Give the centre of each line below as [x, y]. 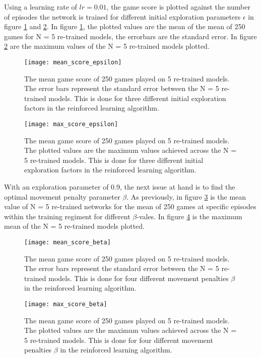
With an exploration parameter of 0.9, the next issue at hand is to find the [120, 187]
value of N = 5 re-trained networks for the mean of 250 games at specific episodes [130, 206]
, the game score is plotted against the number [178, 7]
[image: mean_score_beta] [68, 242]
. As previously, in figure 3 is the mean [186, 196]
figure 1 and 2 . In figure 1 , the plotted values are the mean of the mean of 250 [125, 26]
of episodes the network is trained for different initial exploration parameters [122, 16]
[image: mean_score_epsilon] [73, 62]
